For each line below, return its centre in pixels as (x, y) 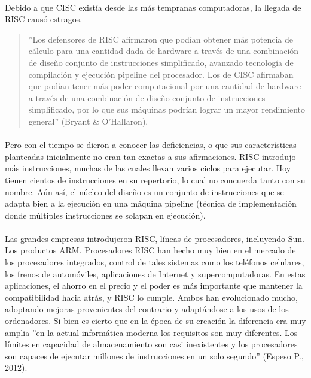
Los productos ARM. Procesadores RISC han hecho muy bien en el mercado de (150, 250)
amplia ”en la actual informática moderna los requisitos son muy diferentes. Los (151, 332)
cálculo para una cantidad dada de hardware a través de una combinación (164, 51)
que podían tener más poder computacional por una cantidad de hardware (165, 86)
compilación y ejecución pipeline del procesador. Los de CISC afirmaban (161, 74)
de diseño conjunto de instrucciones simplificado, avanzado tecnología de (161, 62)
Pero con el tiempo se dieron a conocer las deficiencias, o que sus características (151, 145)
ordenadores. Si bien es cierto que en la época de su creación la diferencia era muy (155, 321)
